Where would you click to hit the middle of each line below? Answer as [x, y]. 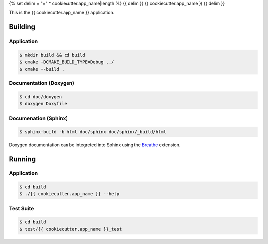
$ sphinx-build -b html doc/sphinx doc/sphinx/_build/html [93, 132]
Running [23, 159]
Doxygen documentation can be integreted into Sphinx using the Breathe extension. [95, 145]
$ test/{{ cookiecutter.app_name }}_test [71, 229]
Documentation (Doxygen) [42, 83]
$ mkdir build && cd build [52, 55]
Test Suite [22, 208]
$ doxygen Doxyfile [43, 104]
